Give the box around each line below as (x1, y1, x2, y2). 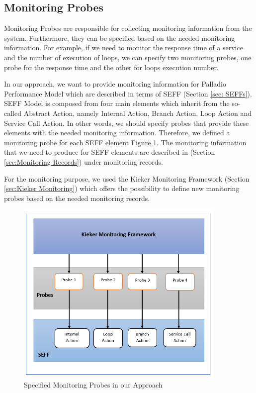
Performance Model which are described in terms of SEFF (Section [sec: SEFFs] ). (4, 88, 252, 98)
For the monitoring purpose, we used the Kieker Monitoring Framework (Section (4, 173, 250, 184)
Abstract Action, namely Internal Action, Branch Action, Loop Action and (23, 107, 252, 118)
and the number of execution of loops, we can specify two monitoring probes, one (4, 52, 252, 62)
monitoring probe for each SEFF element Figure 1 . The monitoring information (4, 137, 247, 147)
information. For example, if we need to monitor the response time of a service (4, 42, 243, 53)
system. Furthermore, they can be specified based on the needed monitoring (4, 32, 235, 43)
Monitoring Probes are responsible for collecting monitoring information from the (4, 23, 252, 33)
